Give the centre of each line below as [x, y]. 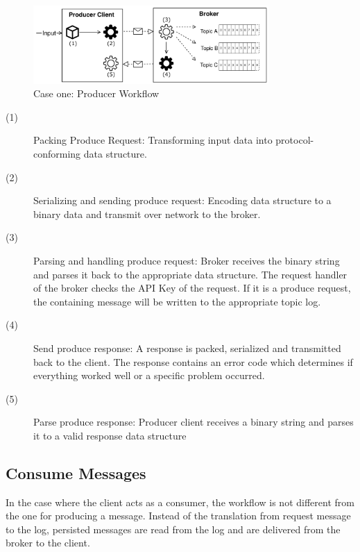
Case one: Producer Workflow [96, 93]
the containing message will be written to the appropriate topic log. [177, 301]
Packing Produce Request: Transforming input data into [153, 140]
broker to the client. [48, 543]
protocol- [295, 140]
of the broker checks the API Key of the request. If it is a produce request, [192, 288]
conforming [57, 153]
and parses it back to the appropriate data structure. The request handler [190, 274]
